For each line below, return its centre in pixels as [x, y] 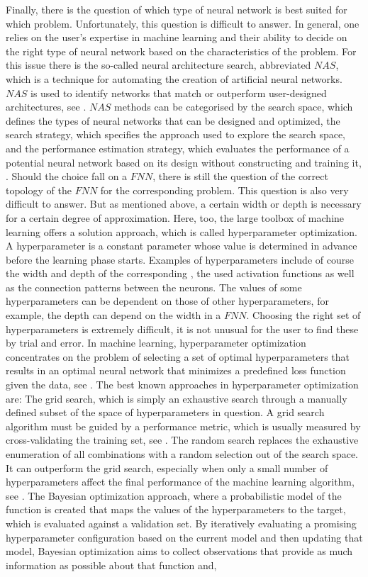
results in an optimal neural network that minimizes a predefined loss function [176, 370]
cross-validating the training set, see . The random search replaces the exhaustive [182, 440]
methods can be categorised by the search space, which [234, 107]
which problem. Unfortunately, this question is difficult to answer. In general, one [183, 23]
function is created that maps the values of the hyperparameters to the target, [176, 509]
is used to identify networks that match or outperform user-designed [179, 93]
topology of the [39, 190]
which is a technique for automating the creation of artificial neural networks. [174, 78]
